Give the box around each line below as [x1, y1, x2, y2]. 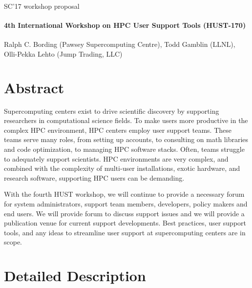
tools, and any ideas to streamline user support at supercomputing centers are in [4, 227, 246, 237]
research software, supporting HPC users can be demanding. [4, 172, 185, 183]
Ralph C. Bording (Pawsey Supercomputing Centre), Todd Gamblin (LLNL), [4, 39, 235, 49]
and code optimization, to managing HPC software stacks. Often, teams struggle [4, 144, 245, 154]
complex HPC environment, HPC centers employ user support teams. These [4, 124, 231, 135]
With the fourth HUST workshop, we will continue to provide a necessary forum [4, 189, 245, 199]
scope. [4, 237, 22, 247]
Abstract [4, 77, 64, 97]
